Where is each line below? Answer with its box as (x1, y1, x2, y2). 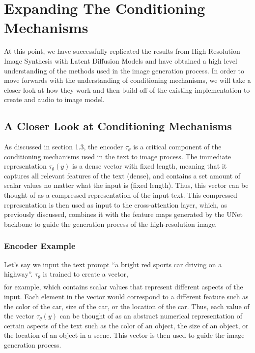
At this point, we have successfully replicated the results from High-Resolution (4, 46, 240, 56)
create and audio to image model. (4, 94, 105, 105)
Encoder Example (4, 240, 76, 252)
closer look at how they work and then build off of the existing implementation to (4, 84, 250, 95)
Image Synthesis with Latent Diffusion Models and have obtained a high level (4, 55, 237, 66)
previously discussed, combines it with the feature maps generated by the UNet (4, 209, 243, 219)
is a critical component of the (133, 141, 222, 152)
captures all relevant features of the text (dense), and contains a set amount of (4, 170, 241, 180)
